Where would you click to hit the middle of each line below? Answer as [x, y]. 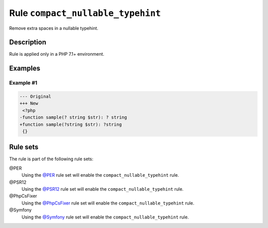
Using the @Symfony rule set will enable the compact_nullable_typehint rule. [105, 217]
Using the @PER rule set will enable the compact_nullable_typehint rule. [100, 175]
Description [28, 42]
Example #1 [23, 83]
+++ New [29, 104]
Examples [25, 68]
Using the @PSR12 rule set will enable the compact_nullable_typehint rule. [102, 189]
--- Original [35, 97]
